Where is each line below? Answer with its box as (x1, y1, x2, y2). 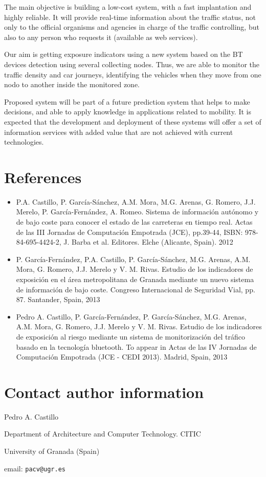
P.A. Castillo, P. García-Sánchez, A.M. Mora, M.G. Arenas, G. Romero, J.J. (16, 196, 256, 207)
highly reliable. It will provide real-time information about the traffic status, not (4, 11, 256, 22)
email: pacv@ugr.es (4, 463, 65, 473)
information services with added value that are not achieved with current (4, 126, 233, 137)
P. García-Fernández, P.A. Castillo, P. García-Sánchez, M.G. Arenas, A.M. (16, 253, 251, 264)
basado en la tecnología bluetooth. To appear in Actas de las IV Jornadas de (16, 341, 257, 352)
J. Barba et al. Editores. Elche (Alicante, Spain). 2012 (63, 236, 233, 247)
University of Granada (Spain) (4, 446, 100, 456)
